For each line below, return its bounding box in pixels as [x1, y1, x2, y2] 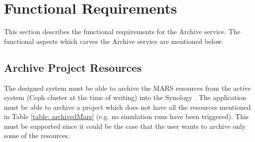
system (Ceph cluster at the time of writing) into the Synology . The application [4, 92, 246, 102]
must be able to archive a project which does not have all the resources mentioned [4, 101, 251, 112]
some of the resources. [4, 130, 70, 141]
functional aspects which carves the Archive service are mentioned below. [4, 36, 224, 46]
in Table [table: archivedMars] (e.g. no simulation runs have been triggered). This [4, 111, 249, 122]
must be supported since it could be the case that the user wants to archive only [4, 121, 246, 131]
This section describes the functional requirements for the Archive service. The [4, 26, 241, 37]
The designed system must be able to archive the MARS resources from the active [4, 82, 251, 93]
